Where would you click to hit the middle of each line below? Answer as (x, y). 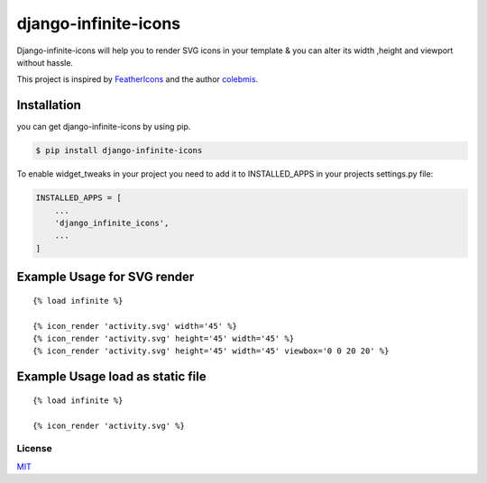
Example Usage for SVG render (106, 277)
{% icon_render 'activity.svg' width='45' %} (135, 326)
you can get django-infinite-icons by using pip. (104, 127)
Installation (49, 105)
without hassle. (45, 62)
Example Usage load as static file (111, 377)
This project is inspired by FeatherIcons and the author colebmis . (138, 79)
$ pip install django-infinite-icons (119, 150)
